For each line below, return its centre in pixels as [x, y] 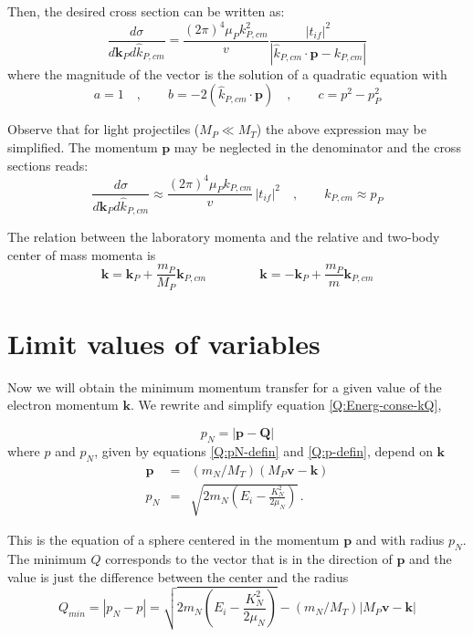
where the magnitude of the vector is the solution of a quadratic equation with [227, 73]
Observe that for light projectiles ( [104, 129]
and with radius [400, 540]
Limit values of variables [164, 343]
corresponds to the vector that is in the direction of [249, 559]
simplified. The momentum [83, 146]
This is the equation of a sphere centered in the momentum [173, 540]
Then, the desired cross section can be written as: [146, 11]
